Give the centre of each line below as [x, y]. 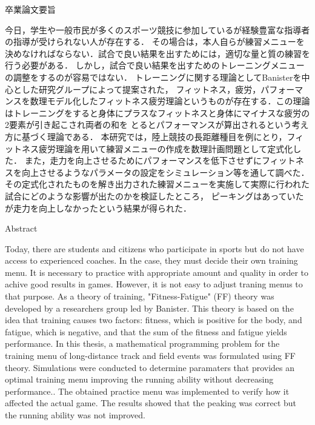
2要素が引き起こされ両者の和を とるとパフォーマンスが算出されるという [148, 125]
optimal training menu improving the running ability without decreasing [139, 379]
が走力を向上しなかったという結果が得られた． [98, 208]
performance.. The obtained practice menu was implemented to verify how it [147, 391]
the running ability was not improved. [75, 415]
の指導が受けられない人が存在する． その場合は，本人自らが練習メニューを [155, 42]
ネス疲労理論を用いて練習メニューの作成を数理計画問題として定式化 [157, 148]
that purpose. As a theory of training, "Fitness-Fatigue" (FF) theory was [140, 296]
